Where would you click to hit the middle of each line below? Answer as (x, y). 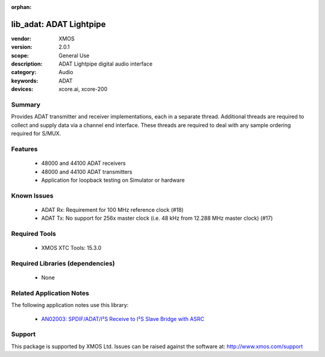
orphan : (21, 7)
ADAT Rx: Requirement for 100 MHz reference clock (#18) (112, 210)
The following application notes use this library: (70, 305)
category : (24, 72)
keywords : (25, 81)
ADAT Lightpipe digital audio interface (106, 64)
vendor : (21, 39)
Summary (26, 105)
